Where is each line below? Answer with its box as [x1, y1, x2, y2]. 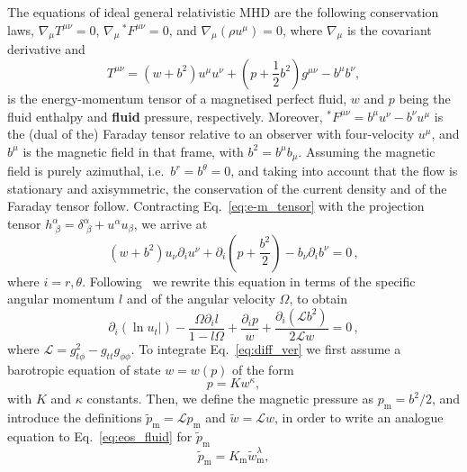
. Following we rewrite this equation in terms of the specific [82, 271, 416, 290]
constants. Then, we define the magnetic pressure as [86, 389, 373, 408]
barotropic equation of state [7, 359, 161, 378]
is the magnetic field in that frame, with [22, 141, 244, 160]
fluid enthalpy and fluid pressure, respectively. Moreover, [7, 106, 323, 125]
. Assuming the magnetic [298, 141, 436, 160]
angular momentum [7, 289, 115, 308]
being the [399, 88, 451, 107]
